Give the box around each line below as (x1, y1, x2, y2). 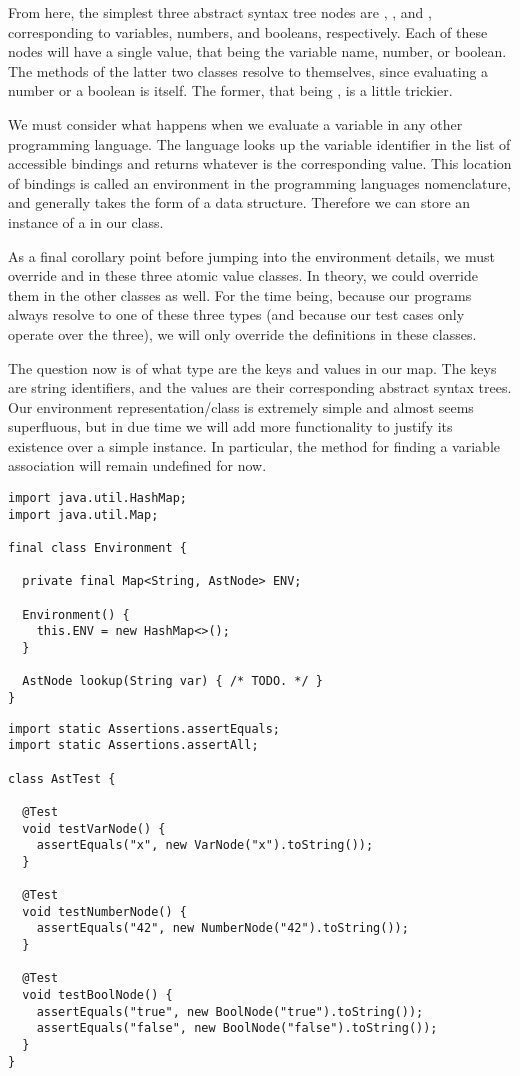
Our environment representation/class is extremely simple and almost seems (8, 396, 474, 417)
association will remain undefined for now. (8, 455, 267, 476)
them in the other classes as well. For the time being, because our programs (8, 284, 472, 305)
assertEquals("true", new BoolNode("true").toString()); (36, 1004, 424, 1019)
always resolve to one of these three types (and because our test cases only (8, 304, 465, 325)
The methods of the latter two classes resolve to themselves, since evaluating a (8, 60, 489, 81)
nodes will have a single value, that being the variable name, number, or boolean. (8, 41, 507, 62)
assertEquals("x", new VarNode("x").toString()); (36, 838, 374, 853)
